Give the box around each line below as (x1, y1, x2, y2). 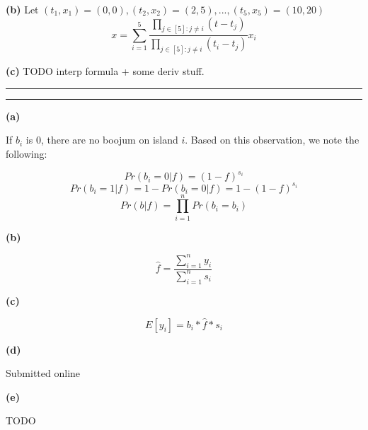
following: (6, 146, 47, 161)
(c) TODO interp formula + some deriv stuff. (6, 64, 205, 79)
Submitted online (6, 366, 81, 380)
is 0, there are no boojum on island (25, 132, 178, 147)
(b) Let (6, 2, 39, 16)
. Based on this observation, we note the (185, 132, 360, 147)
